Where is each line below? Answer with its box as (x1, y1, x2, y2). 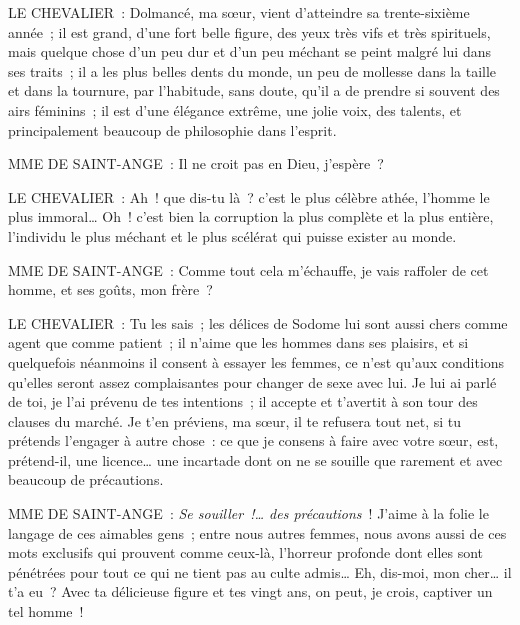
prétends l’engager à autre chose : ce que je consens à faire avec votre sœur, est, (8, 430, 499, 451)
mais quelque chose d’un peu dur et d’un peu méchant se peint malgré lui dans (8, 41, 491, 62)
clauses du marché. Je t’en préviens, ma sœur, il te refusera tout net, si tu (8, 410, 462, 431)
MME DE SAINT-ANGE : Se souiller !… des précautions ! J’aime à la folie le (8, 503, 489, 524)
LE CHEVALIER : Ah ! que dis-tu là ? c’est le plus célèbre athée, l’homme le (8, 186, 490, 207)
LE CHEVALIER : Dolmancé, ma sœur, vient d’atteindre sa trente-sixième (8, 2, 470, 22)
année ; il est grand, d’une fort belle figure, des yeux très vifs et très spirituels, (8, 21, 491, 42)
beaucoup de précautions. (8, 469, 164, 490)
